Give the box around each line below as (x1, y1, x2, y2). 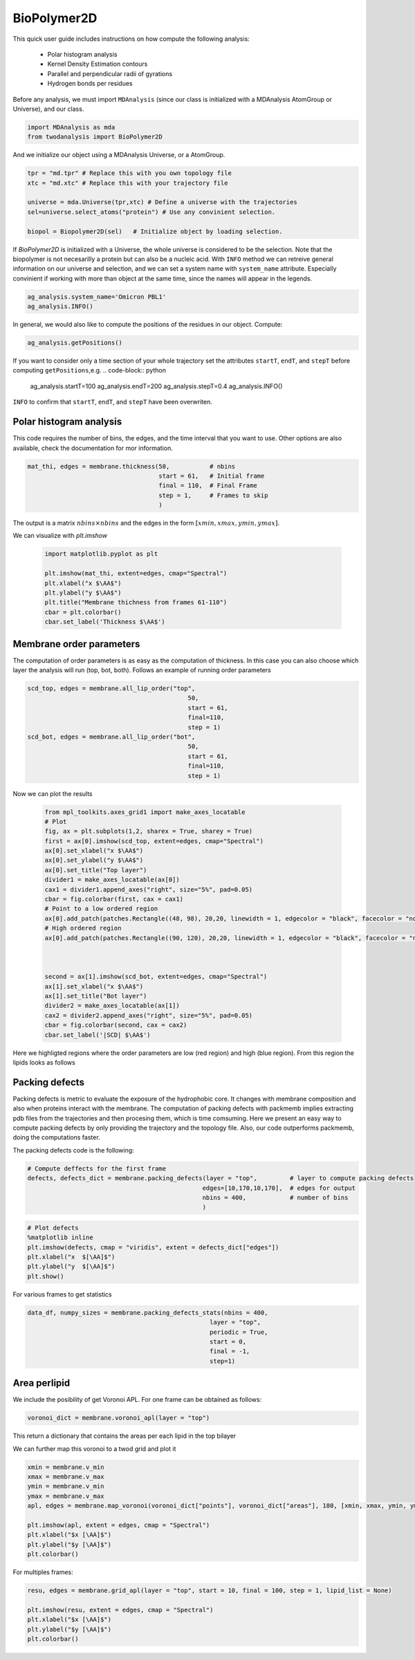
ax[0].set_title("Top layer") (44, 866, 147, 874)
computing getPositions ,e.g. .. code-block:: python (12, 366, 166, 375)
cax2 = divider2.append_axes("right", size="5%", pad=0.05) (44, 1011, 253, 1019)
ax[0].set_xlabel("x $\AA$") (44, 847, 144, 855)
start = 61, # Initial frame (158, 471, 265, 480)
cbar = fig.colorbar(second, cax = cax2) (44, 1021, 187, 1029)
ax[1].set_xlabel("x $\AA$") (44, 982, 144, 990)
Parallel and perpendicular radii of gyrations (47, 69, 173, 78)
